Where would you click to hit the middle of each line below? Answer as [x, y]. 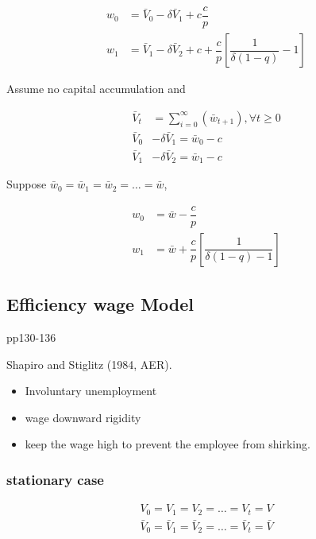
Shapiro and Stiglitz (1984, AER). [89, 364]
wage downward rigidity [83, 417]
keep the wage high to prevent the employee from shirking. [168, 444]
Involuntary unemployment [91, 391]
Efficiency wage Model [100, 304]
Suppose [27, 184]
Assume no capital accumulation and [96, 89]
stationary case [55, 479]
